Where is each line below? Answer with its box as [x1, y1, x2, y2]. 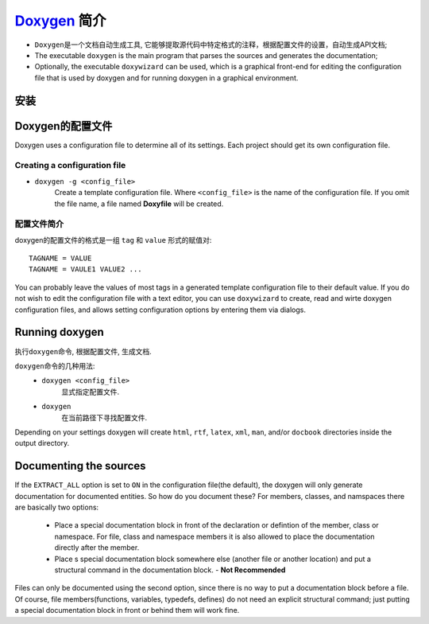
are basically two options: [14, 502, 99, 512]
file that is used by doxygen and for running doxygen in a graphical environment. [34, 72, 299, 83]
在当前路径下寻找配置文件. [61, 412, 148, 422]
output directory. [14, 439, 70, 448]
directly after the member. [54, 543, 140, 552]
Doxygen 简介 [14, 12, 106, 29]
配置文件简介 [14, 219, 64, 230]
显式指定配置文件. [61, 387, 120, 396]
